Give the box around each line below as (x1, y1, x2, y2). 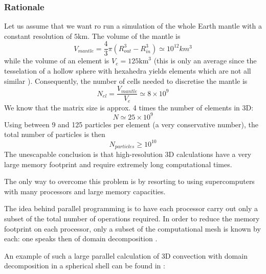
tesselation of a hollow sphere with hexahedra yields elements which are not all (4, 65, 251, 76)
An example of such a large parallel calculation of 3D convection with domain (4, 250, 248, 261)
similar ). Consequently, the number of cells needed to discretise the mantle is (4, 75, 248, 86)
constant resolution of (4, 30, 72, 41)
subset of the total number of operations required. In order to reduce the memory (4, 213, 260, 223)
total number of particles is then (4, 129, 105, 140)
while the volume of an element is (4, 55, 109, 66)
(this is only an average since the (153, 55, 257, 66)
